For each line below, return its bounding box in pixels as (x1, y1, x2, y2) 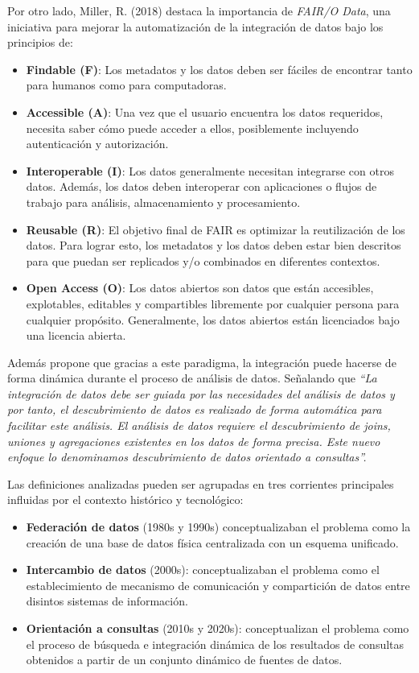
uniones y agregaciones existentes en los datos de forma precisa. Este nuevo (7, 432, 380, 449)
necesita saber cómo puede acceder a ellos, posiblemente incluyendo (26, 119, 359, 136)
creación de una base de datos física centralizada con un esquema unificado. (26, 534, 399, 551)
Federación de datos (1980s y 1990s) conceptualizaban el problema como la (26, 518, 411, 535)
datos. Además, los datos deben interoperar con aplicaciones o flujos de (26, 178, 377, 195)
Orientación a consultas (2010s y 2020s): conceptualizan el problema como (26, 620, 409, 636)
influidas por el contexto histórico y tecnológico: (7, 491, 244, 508)
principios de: (7, 34, 73, 51)
